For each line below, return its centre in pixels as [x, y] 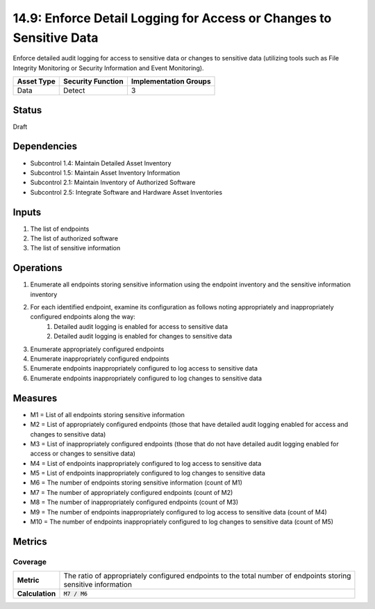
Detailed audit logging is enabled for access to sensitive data [141, 326]
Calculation [36, 594]
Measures [35, 398]
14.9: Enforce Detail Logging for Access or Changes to [172, 18]
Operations [37, 268]
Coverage [30, 562]
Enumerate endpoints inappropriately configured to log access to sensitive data [144, 368]
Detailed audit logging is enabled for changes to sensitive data [143, 336]
